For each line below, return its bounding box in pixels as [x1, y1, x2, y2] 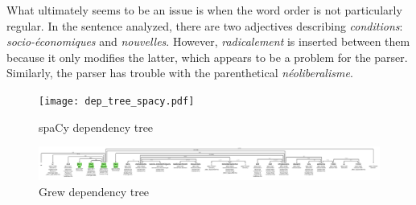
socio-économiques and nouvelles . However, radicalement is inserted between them [6, 33, 410, 50]
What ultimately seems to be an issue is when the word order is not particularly [6, 2, 402, 18]
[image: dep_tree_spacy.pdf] [39, 95, 195, 107]
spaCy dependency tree [39, 118, 154, 135]
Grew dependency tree [39, 182, 150, 199]
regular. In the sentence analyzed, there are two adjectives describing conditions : [6, 17, 403, 34]
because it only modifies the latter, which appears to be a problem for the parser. [6, 48, 408, 65]
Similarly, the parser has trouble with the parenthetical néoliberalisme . [6, 64, 353, 81]
